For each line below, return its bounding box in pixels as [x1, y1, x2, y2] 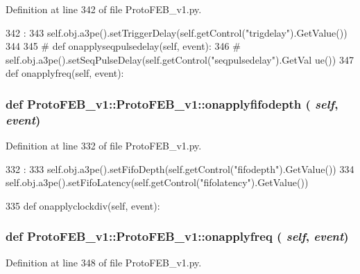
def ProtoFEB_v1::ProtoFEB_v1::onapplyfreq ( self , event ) [6, 228, 349, 245]
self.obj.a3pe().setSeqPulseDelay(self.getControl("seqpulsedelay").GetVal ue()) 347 [6, 52, 354, 66]
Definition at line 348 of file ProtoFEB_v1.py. [6, 255, 202, 269]
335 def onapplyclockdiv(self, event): [6, 198, 160, 212]
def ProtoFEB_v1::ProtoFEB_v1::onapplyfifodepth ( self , [6, 95, 338, 112]
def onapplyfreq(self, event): [6, 66, 124, 80]
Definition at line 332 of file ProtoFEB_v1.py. [6, 138, 202, 153]
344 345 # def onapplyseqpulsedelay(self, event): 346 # [6, 39, 241, 53]
